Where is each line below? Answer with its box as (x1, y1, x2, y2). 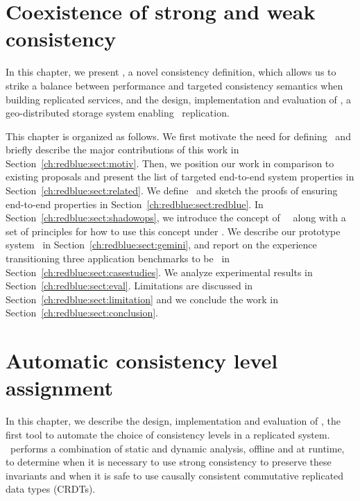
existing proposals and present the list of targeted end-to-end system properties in (6, 169, 354, 184)
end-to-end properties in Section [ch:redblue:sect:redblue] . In (6, 196, 264, 211)
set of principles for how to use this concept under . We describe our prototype (6, 223, 341, 238)
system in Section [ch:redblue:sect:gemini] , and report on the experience (6, 237, 317, 252)
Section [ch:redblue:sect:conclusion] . (6, 305, 158, 320)
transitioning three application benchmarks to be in (6, 251, 230, 266)
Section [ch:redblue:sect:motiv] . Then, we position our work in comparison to (6, 155, 334, 170)
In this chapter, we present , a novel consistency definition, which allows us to (6, 65, 336, 79)
